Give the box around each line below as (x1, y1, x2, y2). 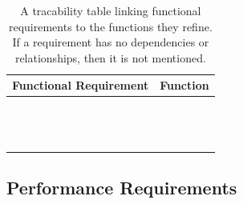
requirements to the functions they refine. (8, 18, 213, 34)
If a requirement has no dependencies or (12, 34, 209, 50)
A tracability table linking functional (20, 2, 201, 18)
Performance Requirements (6, 175, 237, 200)
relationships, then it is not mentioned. (14, 49, 206, 66)
